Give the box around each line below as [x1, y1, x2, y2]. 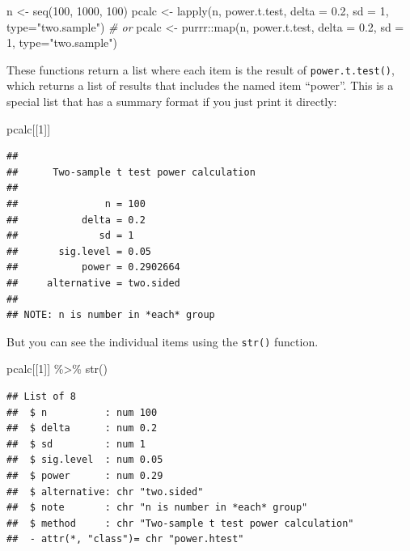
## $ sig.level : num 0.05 [6, 454, 163, 466]
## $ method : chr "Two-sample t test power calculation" [6, 517, 354, 529]
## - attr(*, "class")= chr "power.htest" [6, 533, 244, 545]
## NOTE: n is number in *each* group [6, 309, 215, 321]
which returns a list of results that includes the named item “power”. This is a [6, 77, 394, 94]
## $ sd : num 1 [6, 438, 146, 450]
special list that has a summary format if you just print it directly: [6, 93, 337, 110]
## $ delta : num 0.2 [6, 422, 158, 434]
